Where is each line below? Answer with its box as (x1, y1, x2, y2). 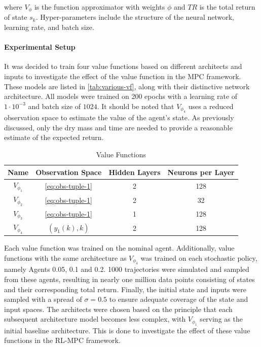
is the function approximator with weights (34, 2, 165, 12)
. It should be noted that (97, 100, 174, 111)
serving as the (200, 314, 243, 324)
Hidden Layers (108, 166, 161, 177)
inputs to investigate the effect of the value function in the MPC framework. (4, 71, 241, 82)
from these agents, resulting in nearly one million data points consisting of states (4, 273, 255, 284)
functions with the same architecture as (4, 252, 127, 263)
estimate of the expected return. (4, 132, 104, 143)
